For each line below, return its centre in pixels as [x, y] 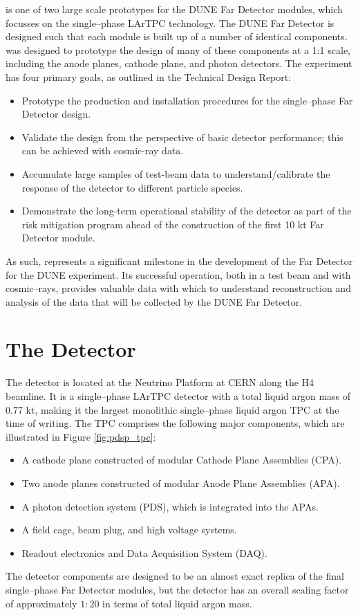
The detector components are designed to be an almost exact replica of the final [175, 576]
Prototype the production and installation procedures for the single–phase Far [187, 100]
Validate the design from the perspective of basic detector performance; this [182, 137]
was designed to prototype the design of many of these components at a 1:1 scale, [178, 49]
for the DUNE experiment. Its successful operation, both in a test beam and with [178, 274]
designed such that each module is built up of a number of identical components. [177, 36]
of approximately [41, 603]
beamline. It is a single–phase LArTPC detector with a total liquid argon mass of [178, 396]
